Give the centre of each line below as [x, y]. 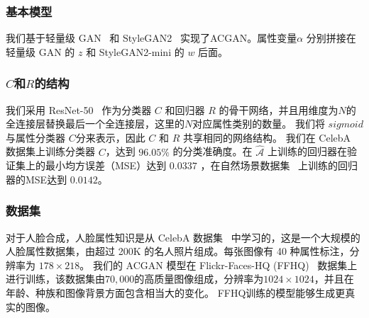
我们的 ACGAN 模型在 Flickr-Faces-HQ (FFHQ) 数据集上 [225, 265]
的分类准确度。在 [213, 151]
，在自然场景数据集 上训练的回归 [279, 165]
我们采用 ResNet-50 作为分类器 [79, 109]
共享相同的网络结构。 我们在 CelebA [267, 137]
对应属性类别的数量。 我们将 [259, 124]
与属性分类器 [35, 137]
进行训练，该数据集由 [55, 279]
